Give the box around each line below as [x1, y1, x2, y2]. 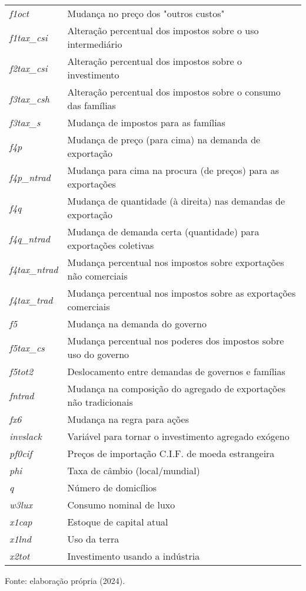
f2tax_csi [9, 61, 48, 75]
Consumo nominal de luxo [67, 498, 175, 511]
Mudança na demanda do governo [67, 317, 207, 330]
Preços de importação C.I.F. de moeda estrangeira [67, 446, 275, 460]
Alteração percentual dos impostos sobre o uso [67, 24, 259, 37]
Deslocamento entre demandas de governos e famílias [67, 365, 285, 378]
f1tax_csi [9, 30, 48, 44]
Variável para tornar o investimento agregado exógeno [67, 429, 290, 443]
